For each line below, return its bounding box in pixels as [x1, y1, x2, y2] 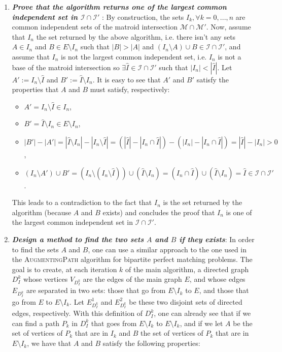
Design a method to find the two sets [12, 233, 144, 244]
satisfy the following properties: [102, 338, 200, 348]
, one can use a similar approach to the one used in [88, 244, 247, 254]
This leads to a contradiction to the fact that [12, 197, 152, 208]
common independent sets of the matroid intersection [12, 21, 178, 32]
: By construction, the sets [101, 11, 184, 22]
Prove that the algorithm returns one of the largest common [12, 2, 227, 12]
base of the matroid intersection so [12, 62, 120, 72]
